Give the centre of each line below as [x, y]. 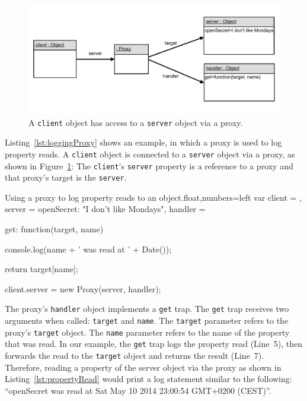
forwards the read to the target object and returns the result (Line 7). [135, 356]
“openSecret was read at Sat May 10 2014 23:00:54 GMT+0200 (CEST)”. [138, 390]
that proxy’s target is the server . [66, 177]
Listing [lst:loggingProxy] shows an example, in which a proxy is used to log [143, 142]
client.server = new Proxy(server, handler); [83, 288]
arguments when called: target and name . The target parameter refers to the [147, 321]
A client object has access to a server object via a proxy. [136, 122]
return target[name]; [41, 269]
